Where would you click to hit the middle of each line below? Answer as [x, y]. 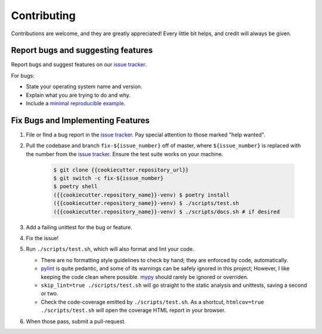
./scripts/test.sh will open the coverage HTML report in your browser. [133, 310]
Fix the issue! [42, 238]
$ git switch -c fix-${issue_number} [109, 178]
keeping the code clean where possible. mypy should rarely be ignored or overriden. [145, 277]
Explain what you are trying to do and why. [78, 95]
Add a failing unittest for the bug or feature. [79, 227]
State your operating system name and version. [84, 87]
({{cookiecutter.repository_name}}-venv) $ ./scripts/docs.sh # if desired [167, 212]
